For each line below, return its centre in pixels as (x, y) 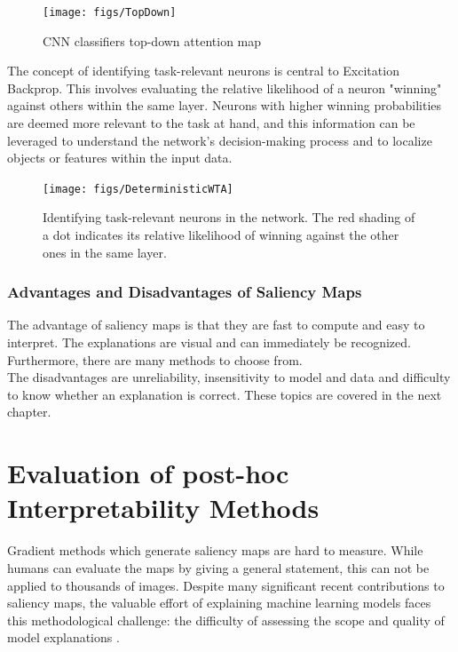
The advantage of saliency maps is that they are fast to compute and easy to (216, 325)
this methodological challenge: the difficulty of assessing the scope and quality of (226, 620)
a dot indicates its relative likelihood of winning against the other (221, 235)
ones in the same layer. (105, 252)
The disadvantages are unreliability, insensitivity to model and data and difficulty (229, 377)
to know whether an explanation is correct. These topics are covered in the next (225, 394)
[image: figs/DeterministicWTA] (138, 189)
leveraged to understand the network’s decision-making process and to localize (220, 140)
